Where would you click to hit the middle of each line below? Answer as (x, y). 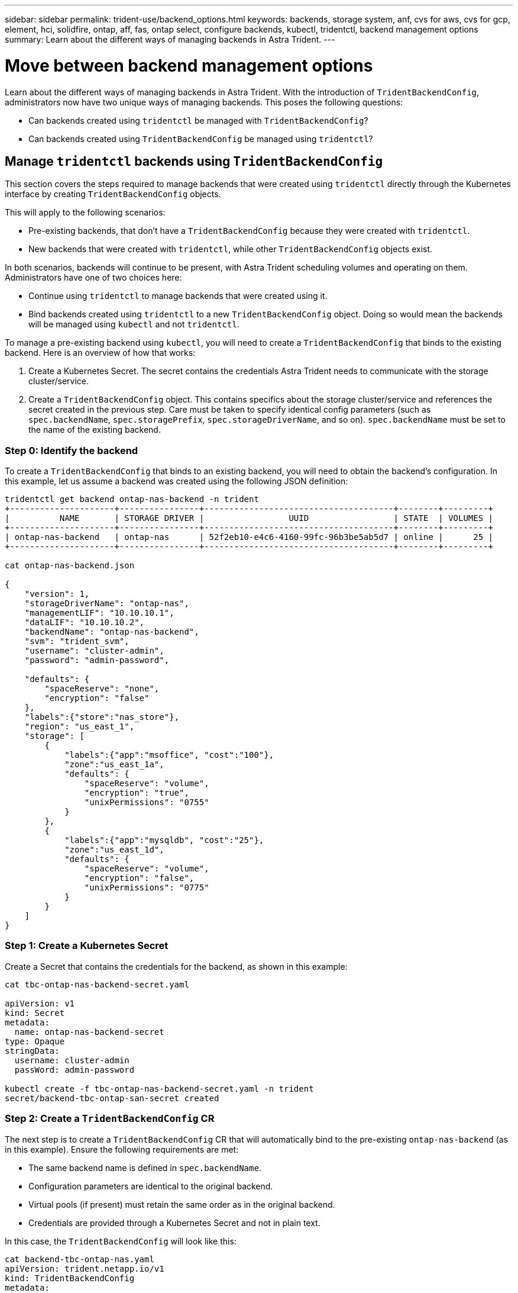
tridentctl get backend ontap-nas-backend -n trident (132, 499)
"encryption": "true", (137, 793)
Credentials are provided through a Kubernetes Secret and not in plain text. (174, 1223)
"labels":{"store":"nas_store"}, (102, 717)
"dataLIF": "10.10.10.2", (85, 623)
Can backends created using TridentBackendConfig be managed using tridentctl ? (201, 139)
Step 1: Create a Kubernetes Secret (87, 946)
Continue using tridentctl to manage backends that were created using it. (178, 296)
